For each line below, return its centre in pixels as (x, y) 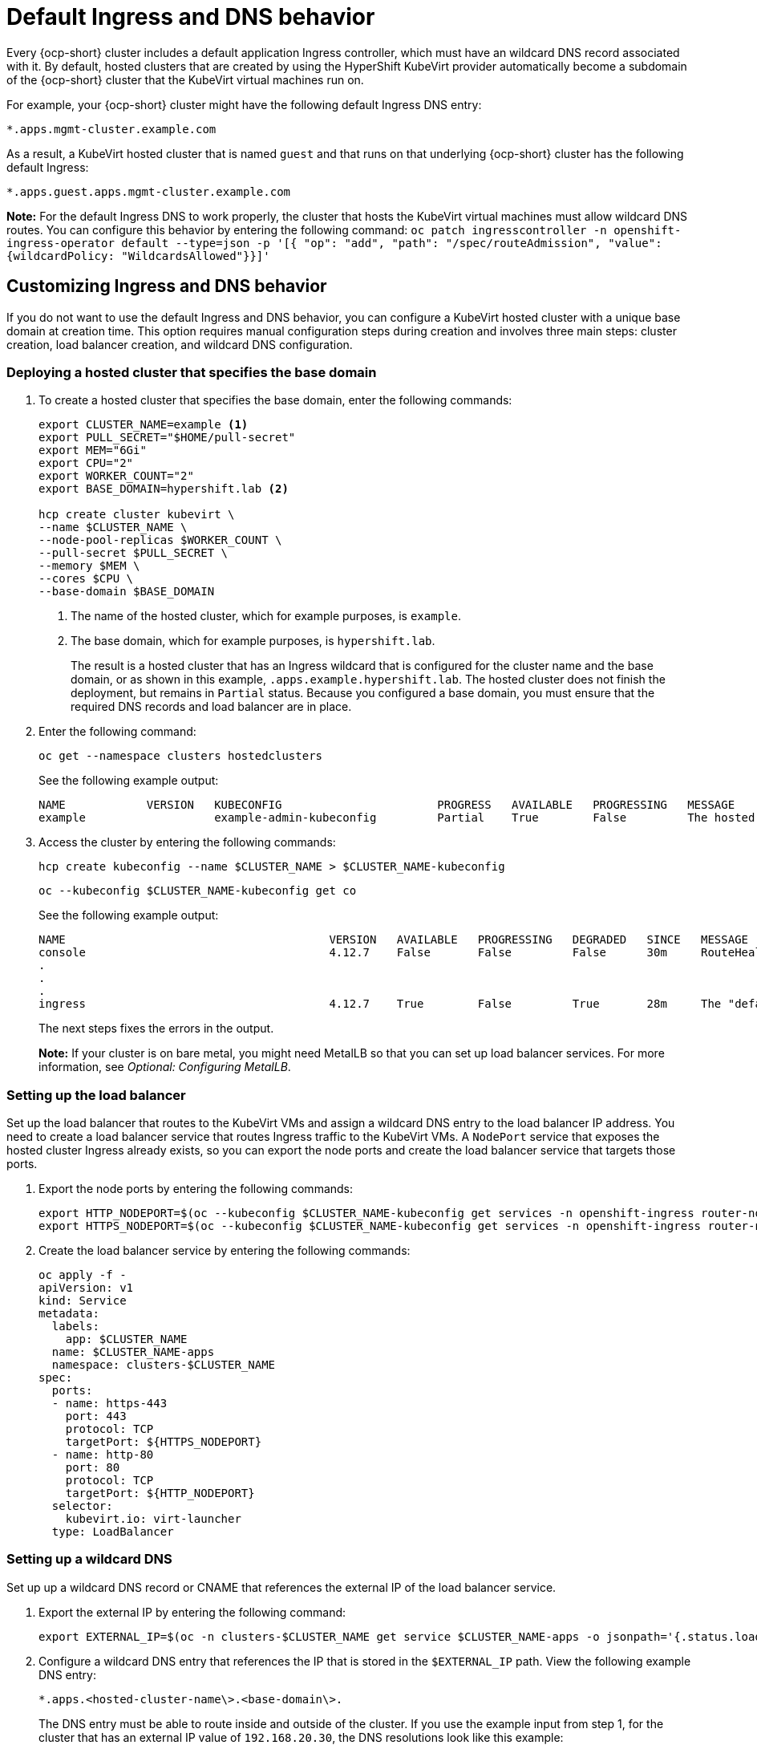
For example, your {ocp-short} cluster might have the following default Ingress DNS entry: (244, 104)
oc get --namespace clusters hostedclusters (181, 756)
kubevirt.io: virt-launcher (153, 1519)
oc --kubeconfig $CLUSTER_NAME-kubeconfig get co (198, 891)
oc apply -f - (83, 1275)
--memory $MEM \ (89, 566)
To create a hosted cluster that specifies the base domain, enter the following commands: (275, 400)
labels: (75, 1327)
